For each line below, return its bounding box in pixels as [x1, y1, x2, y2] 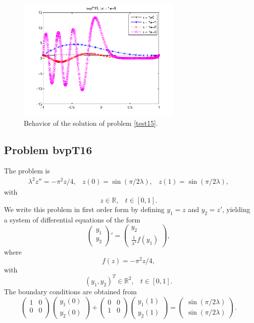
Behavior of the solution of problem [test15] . [24, 118, 158, 128]
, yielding [222, 204, 251, 214]
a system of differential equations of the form [4, 214, 141, 224]
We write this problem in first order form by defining [4, 204, 165, 214]
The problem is [4, 165, 50, 176]
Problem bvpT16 [4, 142, 92, 158]
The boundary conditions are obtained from [4, 286, 137, 296]
